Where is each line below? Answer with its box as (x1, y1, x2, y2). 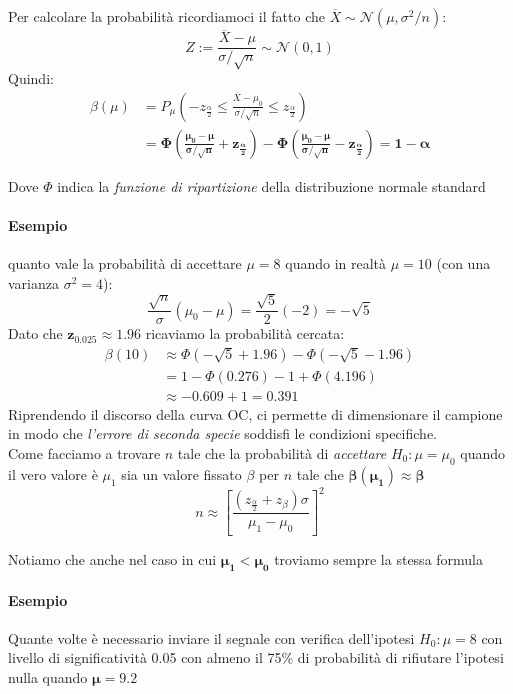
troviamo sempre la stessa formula (274, 549, 484, 570)
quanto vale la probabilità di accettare (8, 253, 242, 274)
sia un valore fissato (121, 463, 242, 484)
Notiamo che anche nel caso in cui (8, 549, 217, 570)
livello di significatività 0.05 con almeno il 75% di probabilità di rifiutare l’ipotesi (8, 647, 504, 668)
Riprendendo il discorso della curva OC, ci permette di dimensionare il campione (8, 403, 503, 424)
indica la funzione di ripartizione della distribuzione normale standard (57, 175, 486, 196)
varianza (8, 272, 59, 293)
